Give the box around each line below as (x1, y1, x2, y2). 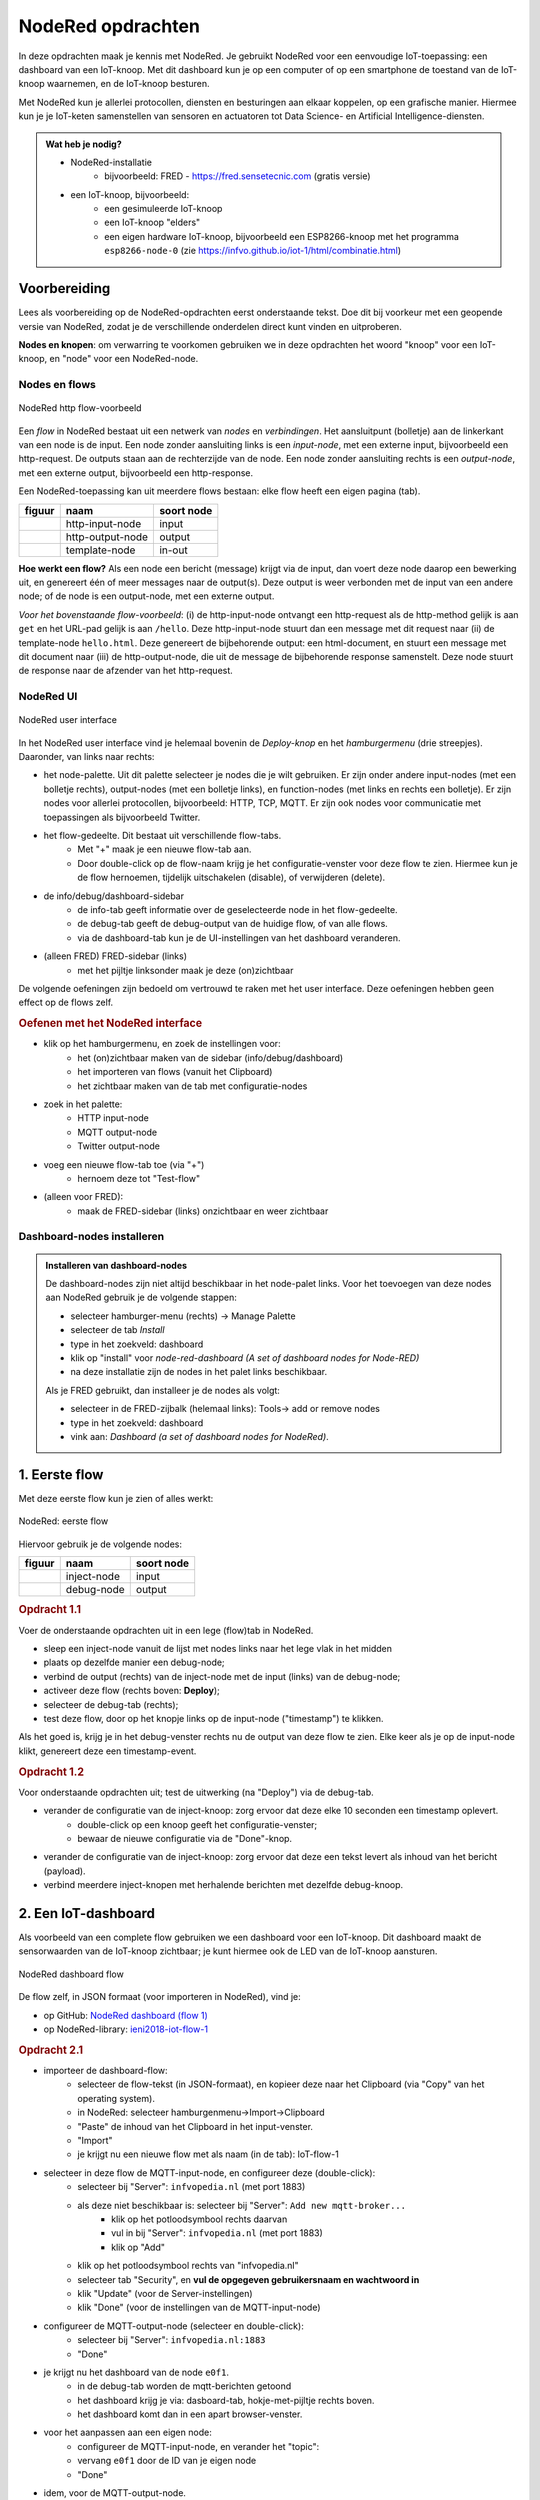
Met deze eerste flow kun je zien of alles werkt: (18, 1492, 214, 1504)
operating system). (77, 2092, 155, 2104)
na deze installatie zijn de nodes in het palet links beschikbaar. (70, 1366, 328, 1378)
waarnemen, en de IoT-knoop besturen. (46, 78, 210, 90)
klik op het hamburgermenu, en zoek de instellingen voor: (43, 1038, 281, 1050)
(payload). (43, 1865, 86, 1877)
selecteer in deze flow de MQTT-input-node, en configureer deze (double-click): (43, 2166, 376, 2179)
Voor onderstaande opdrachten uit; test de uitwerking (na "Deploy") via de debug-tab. (18, 1786, 374, 1798)
